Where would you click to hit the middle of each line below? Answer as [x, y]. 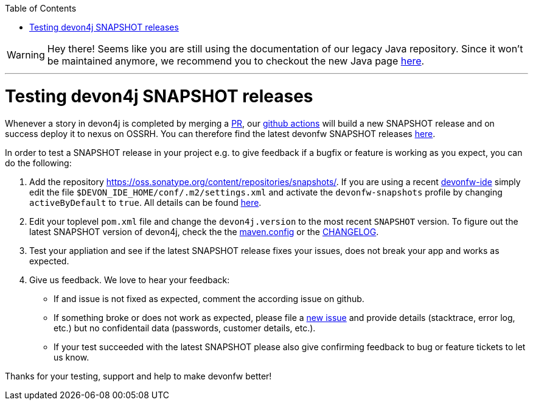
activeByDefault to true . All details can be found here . [145, 202]
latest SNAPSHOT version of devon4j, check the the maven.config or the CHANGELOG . [204, 231]
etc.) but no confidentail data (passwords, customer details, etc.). [185, 328]
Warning [26, 55]
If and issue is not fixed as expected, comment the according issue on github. [209, 298]
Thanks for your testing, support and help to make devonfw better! [138, 376]
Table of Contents [41, 8]
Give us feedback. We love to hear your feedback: [130, 280]
